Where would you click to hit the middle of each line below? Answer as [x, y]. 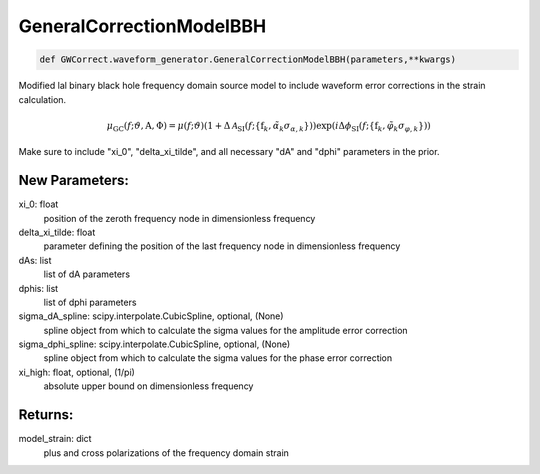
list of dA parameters [86, 274]
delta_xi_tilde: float [57, 232]
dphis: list [38, 288]
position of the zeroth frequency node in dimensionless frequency [179, 218]
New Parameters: [74, 180]
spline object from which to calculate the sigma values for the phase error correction [218, 358]
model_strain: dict [55, 439]
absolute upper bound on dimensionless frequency [148, 386]
